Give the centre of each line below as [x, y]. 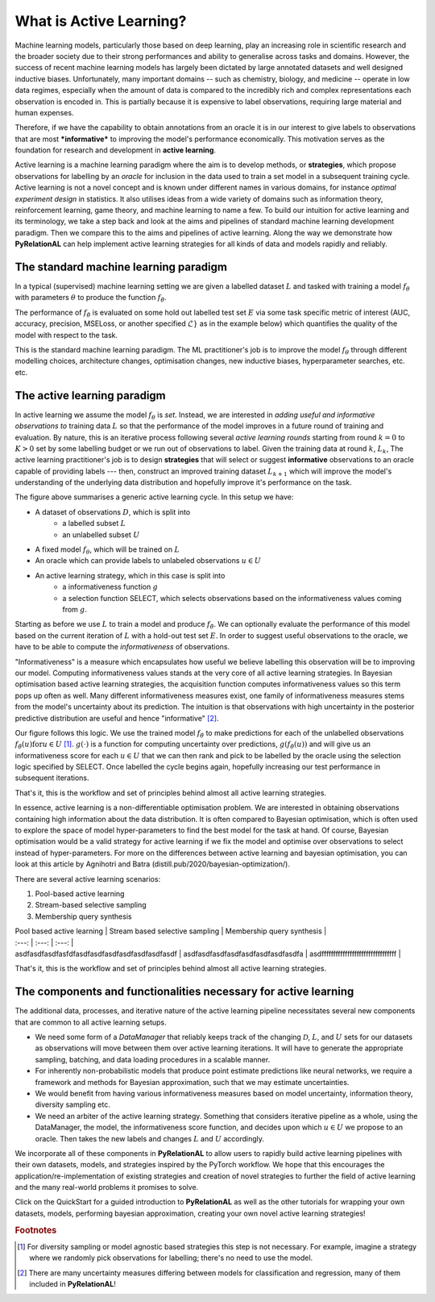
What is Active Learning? [101, 21]
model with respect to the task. [66, 335]
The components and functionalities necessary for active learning [184, 992]
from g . [75, 609]
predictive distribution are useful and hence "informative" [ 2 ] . [117, 718]
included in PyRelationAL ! [72, 1284]
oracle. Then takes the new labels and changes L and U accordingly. [150, 1138]
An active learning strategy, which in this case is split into [130, 575]
